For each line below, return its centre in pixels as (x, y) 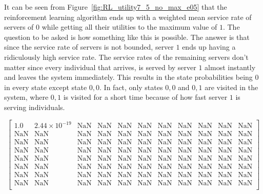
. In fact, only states (131, 87)
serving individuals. (35, 107)
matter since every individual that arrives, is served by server (100, 67)
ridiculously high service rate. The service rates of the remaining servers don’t (126, 57)
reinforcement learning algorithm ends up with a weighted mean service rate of (128, 17)
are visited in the (231, 87)
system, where (26, 97)
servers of (19, 27)
